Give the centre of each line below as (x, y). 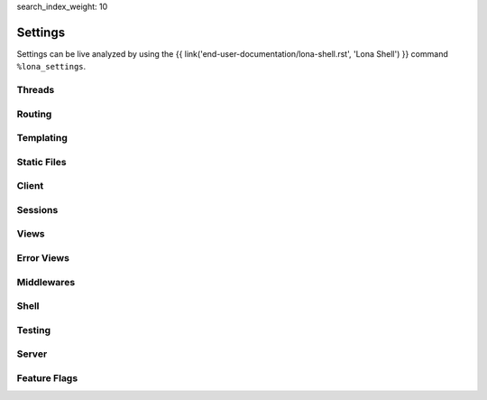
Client (30, 186)
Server (32, 354)
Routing (34, 114)
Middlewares (46, 282)
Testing (34, 330)
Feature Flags (47, 377)
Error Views (43, 258)
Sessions (37, 209)
